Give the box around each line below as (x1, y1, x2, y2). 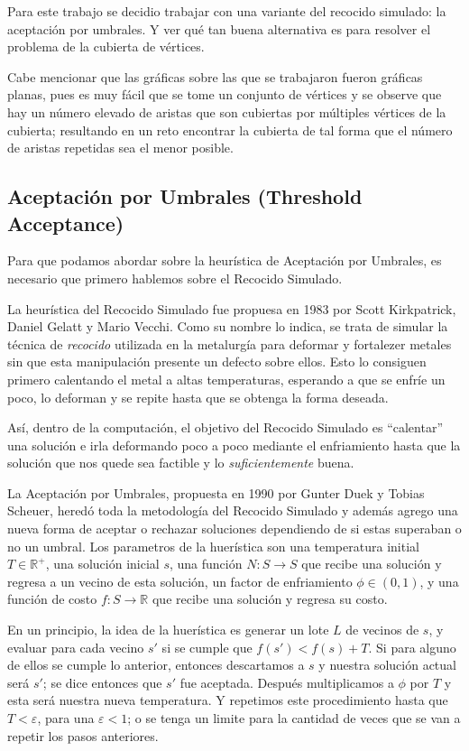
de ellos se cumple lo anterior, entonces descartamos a (7, 655, 305, 674)
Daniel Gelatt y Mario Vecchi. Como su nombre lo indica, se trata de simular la (7, 317, 448, 336)
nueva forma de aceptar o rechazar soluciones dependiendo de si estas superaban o (7, 519, 462, 538)
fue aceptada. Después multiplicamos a (179, 672, 394, 691)
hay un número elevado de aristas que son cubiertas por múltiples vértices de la (7, 102, 446, 121)
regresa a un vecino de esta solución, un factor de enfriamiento (7, 571, 353, 590)
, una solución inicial (45, 554, 160, 573)
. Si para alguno (368, 637, 456, 656)
